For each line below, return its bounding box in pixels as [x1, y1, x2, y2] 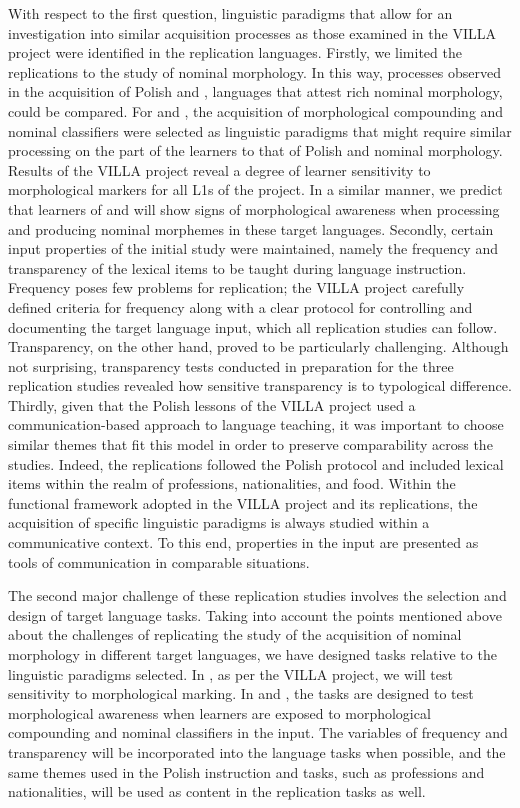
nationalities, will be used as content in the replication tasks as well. [8, 781, 426, 802]
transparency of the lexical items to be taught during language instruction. [8, 257, 467, 278]
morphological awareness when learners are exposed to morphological [8, 702, 431, 723]
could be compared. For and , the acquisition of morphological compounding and [8, 100, 504, 121]
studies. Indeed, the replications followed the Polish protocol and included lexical [8, 453, 504, 474]
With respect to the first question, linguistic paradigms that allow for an [8, 3, 453, 23]
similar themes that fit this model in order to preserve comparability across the [8, 434, 493, 455]
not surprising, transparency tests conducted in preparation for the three [8, 355, 454, 376]
